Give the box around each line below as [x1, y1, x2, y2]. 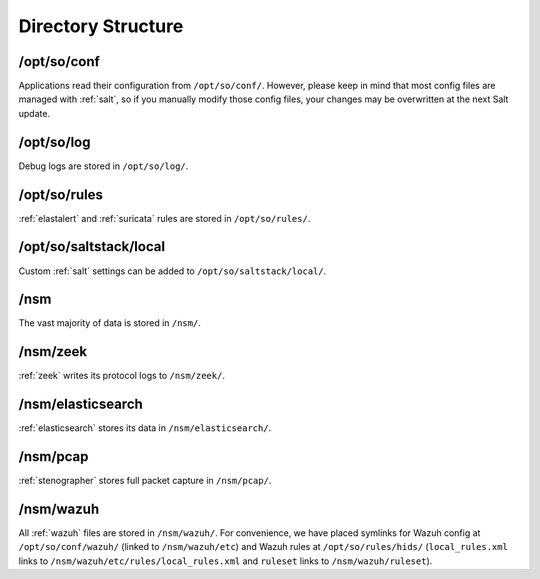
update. [18, 107, 50, 119]
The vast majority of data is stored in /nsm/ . [18, 317, 202, 329]
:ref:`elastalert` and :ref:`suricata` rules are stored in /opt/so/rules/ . [18, 212, 311, 224]
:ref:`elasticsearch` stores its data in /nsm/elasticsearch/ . [18, 422, 272, 434]
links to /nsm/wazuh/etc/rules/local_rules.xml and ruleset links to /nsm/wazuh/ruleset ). [18, 555, 433, 567]
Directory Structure [18, 15, 184, 37]
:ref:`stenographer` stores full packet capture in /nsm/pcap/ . [18, 475, 272, 487]
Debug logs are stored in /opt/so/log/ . [18, 160, 189, 172]
